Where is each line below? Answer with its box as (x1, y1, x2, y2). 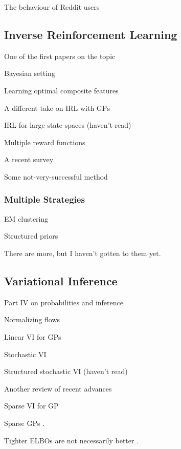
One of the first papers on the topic (4, 50, 116, 61)
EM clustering (4, 213, 49, 224)
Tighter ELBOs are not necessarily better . (4, 435, 139, 445)
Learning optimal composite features (4, 85, 119, 95)
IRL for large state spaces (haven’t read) (4, 120, 131, 130)
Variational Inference (4, 272, 118, 288)
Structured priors (4, 230, 58, 241)
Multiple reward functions (4, 136, 85, 147)
